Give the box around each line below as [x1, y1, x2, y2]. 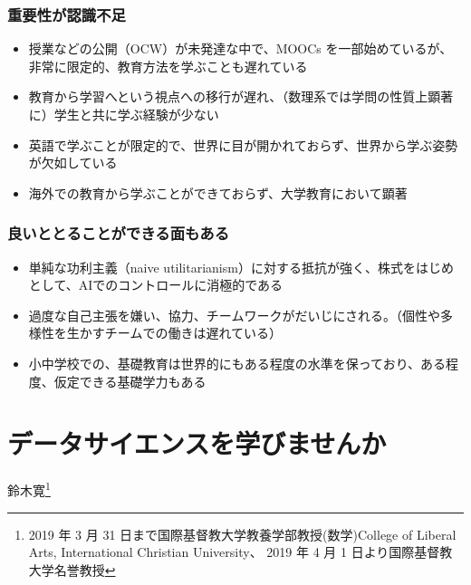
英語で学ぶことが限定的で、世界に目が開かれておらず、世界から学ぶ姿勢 [28, 135, 458, 154]
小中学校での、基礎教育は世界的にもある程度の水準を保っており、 [28, 353, 421, 372]
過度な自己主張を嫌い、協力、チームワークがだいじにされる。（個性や [28, 305, 441, 324]
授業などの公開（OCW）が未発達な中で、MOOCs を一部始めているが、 [28, 39, 453, 58]
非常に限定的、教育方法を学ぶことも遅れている [28, 56, 308, 75]
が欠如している [28, 153, 118, 172]
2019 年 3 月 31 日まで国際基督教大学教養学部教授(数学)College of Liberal [28, 524, 457, 543]
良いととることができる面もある [7, 222, 230, 245]
